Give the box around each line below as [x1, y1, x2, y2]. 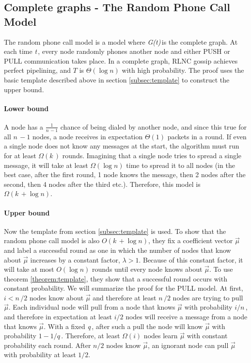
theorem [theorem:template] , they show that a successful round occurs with [4, 273, 227, 283]
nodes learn [143, 330, 178, 341]
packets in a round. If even [167, 131, 247, 141]
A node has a [4, 121, 43, 132]
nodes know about [29, 292, 84, 302]
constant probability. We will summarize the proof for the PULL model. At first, [4, 283, 243, 293]
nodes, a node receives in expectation [32, 131, 143, 141]
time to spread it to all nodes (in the [126, 160, 235, 170]
